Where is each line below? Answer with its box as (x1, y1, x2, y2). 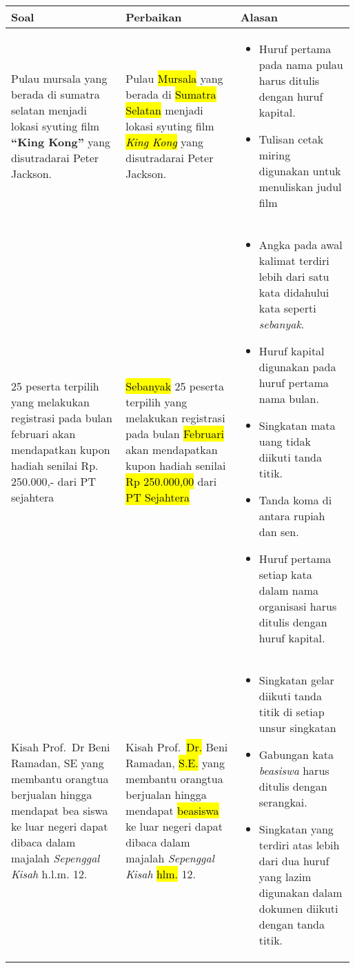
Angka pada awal (258, 237, 343, 253)
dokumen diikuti (258, 900, 338, 916)
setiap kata (258, 566, 312, 582)
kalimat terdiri (258, 253, 329, 268)
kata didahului (258, 284, 329, 300)
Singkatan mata (258, 417, 336, 433)
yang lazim (258, 869, 312, 885)
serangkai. (258, 794, 307, 810)
